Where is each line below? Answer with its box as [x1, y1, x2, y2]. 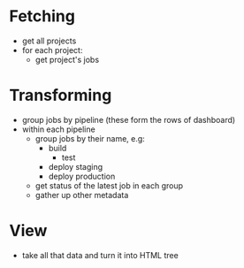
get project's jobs [34, 54, 100, 65]
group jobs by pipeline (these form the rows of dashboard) [21, 114, 236, 125]
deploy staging [48, 161, 103, 172]
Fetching [9, 6, 75, 27]
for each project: [21, 44, 83, 55]
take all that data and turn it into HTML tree [21, 249, 179, 260]
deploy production [48, 171, 116, 181]
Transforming [9, 86, 112, 105]
